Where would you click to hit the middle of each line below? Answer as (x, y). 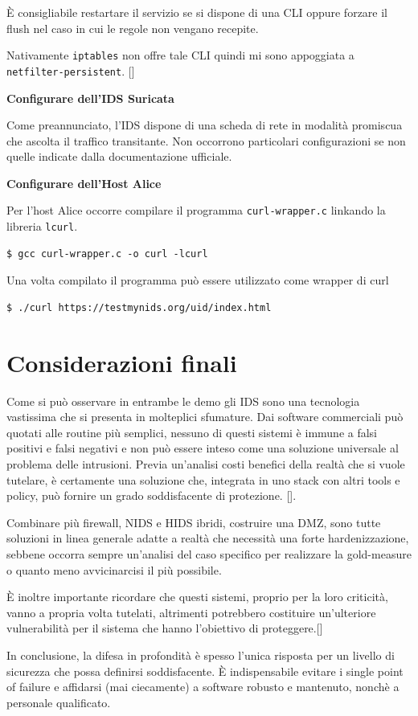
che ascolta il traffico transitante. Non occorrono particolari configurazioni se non (206, 140)
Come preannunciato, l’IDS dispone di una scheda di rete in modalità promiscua (205, 125)
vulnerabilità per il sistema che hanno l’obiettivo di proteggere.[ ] (165, 628)
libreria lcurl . (42, 226)
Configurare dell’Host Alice (84, 183)
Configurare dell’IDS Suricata (90, 98)
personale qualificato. (59, 702)
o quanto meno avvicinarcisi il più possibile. (114, 569)
